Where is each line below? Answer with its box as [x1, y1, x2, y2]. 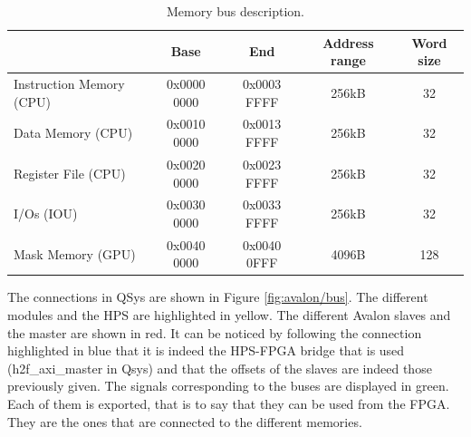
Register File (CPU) [14, 163, 126, 182]
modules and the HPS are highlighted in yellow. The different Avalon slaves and [7, 306, 451, 325]
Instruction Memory [14, 74, 125, 93]
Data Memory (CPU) [14, 123, 133, 142]
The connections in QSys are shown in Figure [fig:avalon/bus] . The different [7, 287, 428, 306]
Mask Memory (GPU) [14, 244, 136, 263]
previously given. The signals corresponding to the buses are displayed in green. [7, 376, 449, 395]
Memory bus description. [167, 2, 304, 20]
